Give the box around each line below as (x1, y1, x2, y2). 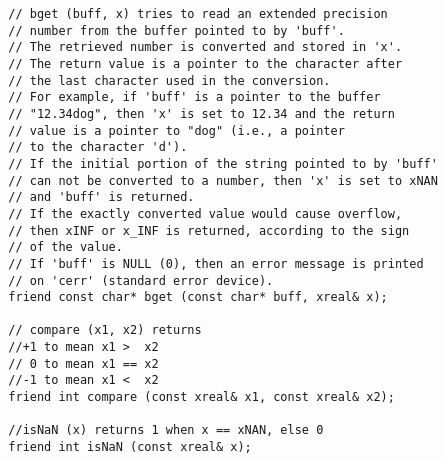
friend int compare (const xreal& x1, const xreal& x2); (8, 390, 395, 405)
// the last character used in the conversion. (8, 73, 331, 88)
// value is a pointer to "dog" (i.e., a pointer (8, 123, 345, 138)
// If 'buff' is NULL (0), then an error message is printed (8, 256, 424, 271)
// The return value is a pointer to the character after (8, 56, 403, 71)
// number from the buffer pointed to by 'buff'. (8, 23, 345, 38)
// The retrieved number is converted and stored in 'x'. (8, 40, 403, 55)
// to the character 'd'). (8, 140, 188, 155)
